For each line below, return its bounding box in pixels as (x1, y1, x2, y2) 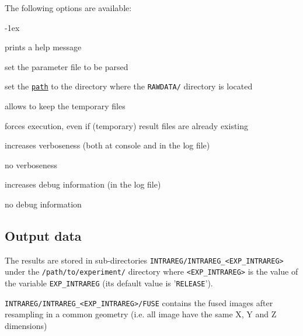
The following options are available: (5, 2, 132, 13)
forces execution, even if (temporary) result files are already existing (5, 119, 249, 131)
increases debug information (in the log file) (5, 178, 161, 190)
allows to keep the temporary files (5, 100, 126, 112)
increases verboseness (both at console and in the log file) (5, 139, 210, 151)
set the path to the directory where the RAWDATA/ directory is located (5, 80, 253, 92)
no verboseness (5, 158, 58, 171)
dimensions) (5, 320, 47, 332)
